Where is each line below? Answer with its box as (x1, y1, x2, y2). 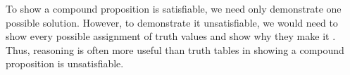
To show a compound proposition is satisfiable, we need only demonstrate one (6, 1, 342, 15)
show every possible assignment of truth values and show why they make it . (6, 29, 336, 43)
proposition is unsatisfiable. (6, 56, 124, 71)
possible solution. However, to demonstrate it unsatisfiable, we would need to (6, 15, 338, 29)
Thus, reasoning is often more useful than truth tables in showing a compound (6, 42, 344, 57)
